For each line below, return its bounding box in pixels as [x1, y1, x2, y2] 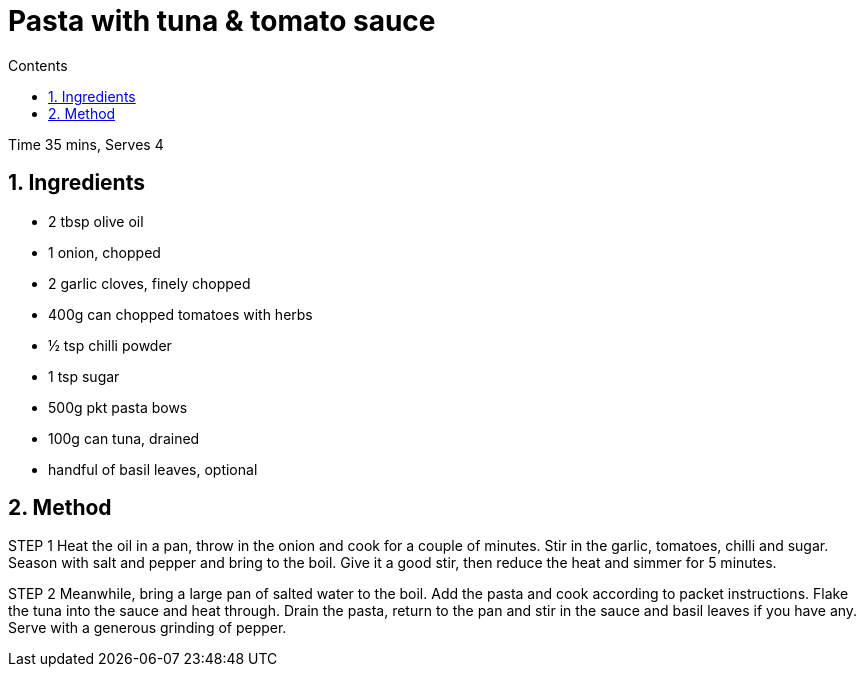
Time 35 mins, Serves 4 [8, 135, 164, 153]
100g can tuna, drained [48, 429, 200, 447]
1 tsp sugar [48, 367, 120, 385]
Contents [8, 56, 68, 74]
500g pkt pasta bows [48, 398, 188, 416]
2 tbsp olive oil [48, 212, 144, 230]
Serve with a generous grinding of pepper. [8, 619, 287, 637]
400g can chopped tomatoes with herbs [48, 305, 313, 323]
